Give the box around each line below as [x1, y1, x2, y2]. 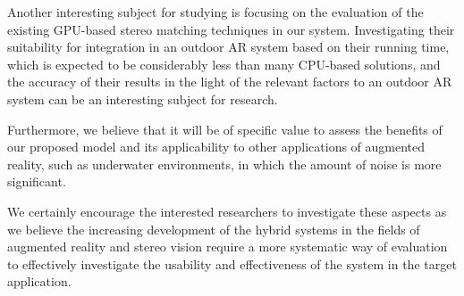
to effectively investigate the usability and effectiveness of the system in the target [7, 254, 457, 273]
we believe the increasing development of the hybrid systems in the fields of [7, 219, 420, 238]
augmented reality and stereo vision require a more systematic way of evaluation [7, 237, 448, 256]
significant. [7, 172, 66, 191]
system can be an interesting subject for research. [7, 89, 278, 108]
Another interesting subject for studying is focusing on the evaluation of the [7, 3, 424, 21]
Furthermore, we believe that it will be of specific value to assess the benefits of [7, 119, 443, 138]
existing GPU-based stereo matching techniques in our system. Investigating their [7, 20, 455, 38]
